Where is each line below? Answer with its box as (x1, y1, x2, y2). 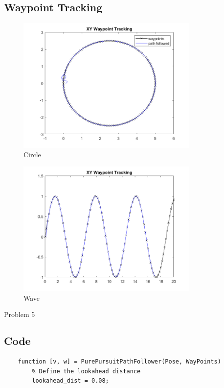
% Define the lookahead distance (32, 367, 141, 375)
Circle (23, 149, 41, 160)
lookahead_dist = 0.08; (32, 377, 109, 385)
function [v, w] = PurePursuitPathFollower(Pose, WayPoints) (18, 358, 221, 365)
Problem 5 (4, 309, 35, 319)
